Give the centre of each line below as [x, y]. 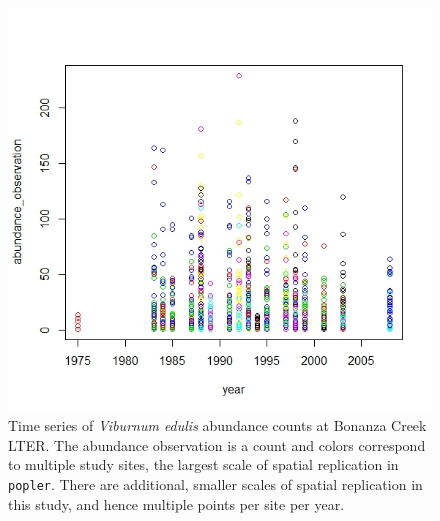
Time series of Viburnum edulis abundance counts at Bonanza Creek [217, 425]
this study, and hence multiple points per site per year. [176, 503]
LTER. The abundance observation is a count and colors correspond [217, 444]
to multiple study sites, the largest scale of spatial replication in [203, 464]
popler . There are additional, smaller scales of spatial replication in [215, 483]
